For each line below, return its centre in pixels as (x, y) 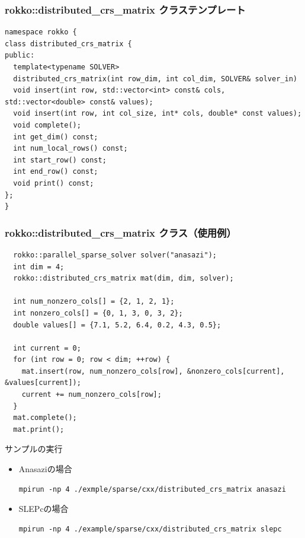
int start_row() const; (60, 160)
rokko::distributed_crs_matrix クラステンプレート (125, 9)
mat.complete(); (45, 418)
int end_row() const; (56, 172)
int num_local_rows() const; (70, 149)
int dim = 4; (39, 267)
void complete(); (47, 125)
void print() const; (54, 183)
